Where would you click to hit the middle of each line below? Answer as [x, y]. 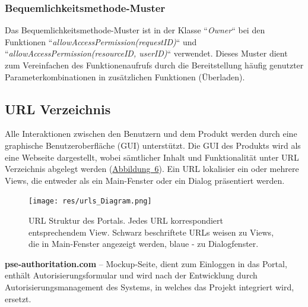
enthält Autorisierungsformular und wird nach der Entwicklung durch [131, 275]
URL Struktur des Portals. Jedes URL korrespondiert [126, 220]
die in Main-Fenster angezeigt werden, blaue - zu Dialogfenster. [144, 244]
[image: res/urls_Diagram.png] [90, 201]
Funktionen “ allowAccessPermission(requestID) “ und [101, 41]
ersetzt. [18, 298]
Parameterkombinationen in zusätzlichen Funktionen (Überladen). [125, 76]
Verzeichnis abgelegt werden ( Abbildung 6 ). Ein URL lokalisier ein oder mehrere [152, 169]
